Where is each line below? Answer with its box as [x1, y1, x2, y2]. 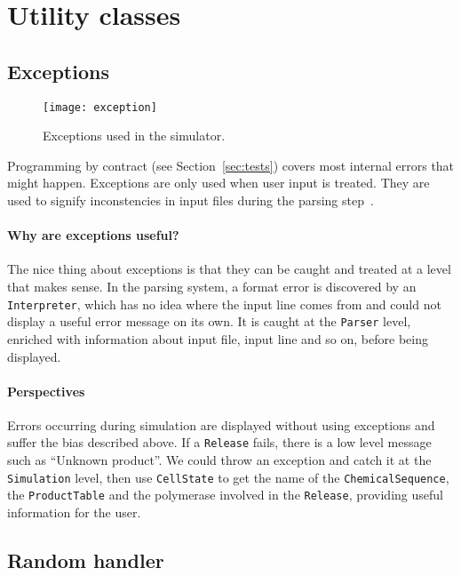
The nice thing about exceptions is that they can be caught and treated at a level [7, 260, 451, 278]
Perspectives [7, 381, 85, 400]
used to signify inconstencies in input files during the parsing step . [7, 191, 374, 210]
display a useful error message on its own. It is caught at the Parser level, [7, 312, 411, 331]
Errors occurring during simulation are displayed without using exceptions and [7, 415, 435, 434]
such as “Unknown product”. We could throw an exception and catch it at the [7, 451, 432, 469]
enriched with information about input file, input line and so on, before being [7, 329, 428, 348]
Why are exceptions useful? [7, 226, 179, 244]
